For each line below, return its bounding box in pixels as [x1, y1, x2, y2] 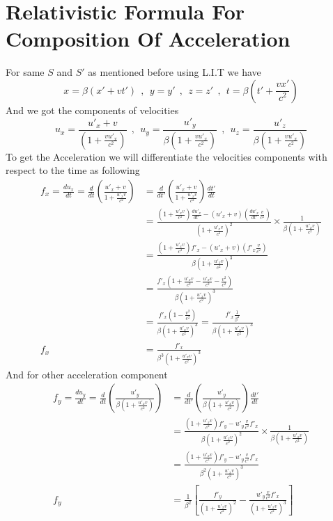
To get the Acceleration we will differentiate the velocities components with [6, 149, 327, 163]
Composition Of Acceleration [6, 24, 291, 53]
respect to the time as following [6, 163, 140, 177]
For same [6, 65, 45, 79]
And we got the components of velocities [6, 102, 179, 117]
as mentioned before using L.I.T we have [88, 65, 261, 79]
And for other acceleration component [6, 367, 168, 381]
